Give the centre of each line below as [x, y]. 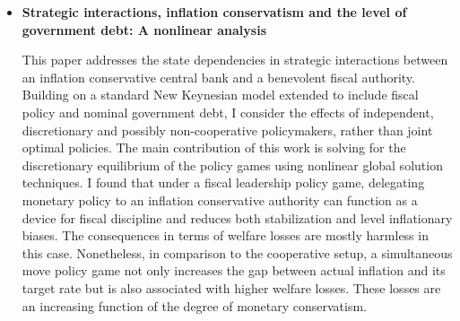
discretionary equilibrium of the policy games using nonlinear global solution [232, 165]
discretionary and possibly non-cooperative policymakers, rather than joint [227, 130]
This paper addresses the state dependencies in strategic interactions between [235, 60]
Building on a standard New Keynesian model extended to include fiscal [220, 95]
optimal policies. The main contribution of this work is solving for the [214, 147]
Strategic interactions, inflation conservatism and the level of [214, 12]
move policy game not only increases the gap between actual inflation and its [234, 270]
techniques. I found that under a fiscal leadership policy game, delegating [223, 182]
